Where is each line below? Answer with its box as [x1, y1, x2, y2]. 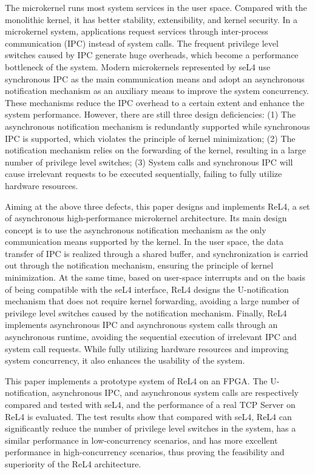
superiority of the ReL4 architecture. [5, 457, 141, 470]
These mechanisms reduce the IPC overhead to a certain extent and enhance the [5, 96, 305, 108]
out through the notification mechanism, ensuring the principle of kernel [5, 259, 274, 272]
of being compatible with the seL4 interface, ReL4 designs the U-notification [5, 282, 289, 295]
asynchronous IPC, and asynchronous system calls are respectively [52, 386, 299, 399]
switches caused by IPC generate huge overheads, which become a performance [5, 48, 299, 61]
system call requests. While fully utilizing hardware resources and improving [5, 342, 289, 355]
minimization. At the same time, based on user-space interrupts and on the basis [5, 271, 305, 284]
